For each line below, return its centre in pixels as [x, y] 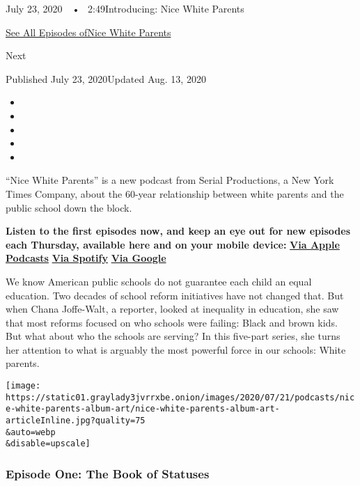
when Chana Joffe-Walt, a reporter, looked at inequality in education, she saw [172, 309]
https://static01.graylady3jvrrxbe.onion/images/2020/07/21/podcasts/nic [180, 397]
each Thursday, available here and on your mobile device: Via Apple [173, 244]
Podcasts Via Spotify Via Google [86, 258]
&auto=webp [31, 432]
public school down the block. [69, 207]
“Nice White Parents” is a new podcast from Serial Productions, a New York [170, 180]
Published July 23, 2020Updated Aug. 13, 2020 [106, 78]
